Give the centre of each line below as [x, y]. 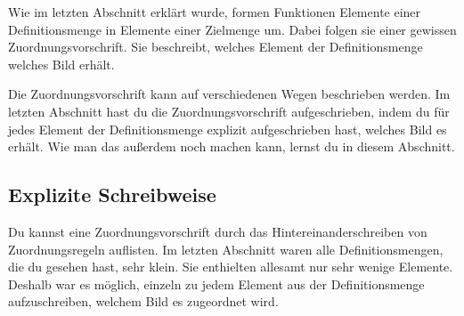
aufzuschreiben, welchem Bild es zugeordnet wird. [143, 301]
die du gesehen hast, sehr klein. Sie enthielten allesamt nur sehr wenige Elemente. [231, 267]
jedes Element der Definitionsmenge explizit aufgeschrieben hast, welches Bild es [228, 129]
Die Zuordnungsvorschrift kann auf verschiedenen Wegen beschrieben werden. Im [229, 94]
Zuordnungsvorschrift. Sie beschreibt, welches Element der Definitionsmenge [216, 47]
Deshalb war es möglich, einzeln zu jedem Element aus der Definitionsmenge [216, 284]
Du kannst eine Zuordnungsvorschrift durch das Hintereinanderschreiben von [218, 231]
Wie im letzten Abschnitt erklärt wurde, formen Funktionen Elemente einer [215, 12]
